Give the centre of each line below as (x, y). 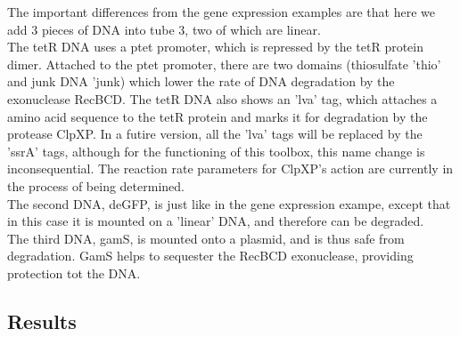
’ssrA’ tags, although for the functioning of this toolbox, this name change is (216, 151)
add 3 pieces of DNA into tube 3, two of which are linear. (164, 29)
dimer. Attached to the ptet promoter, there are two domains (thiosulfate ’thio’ (224, 64)
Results (42, 321)
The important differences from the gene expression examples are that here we (221, 12)
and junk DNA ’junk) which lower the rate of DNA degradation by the (201, 81)
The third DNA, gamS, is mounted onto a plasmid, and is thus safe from (206, 238)
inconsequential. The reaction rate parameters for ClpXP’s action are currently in (230, 168)
